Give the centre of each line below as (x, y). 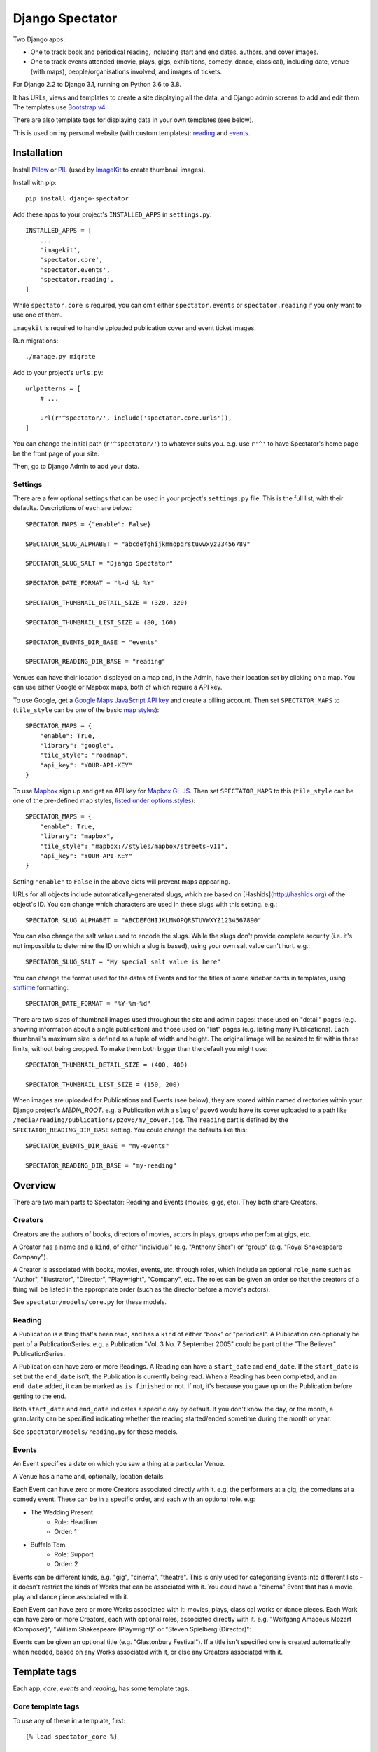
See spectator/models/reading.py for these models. (95, 1431)
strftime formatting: (41, 987)
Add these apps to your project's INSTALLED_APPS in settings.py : (112, 214)
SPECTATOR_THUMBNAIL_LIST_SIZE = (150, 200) (103, 1085)
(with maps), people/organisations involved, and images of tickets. (126, 71)
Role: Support (74, 1554)
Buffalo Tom (48, 1545)
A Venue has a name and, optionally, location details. (89, 1477)
